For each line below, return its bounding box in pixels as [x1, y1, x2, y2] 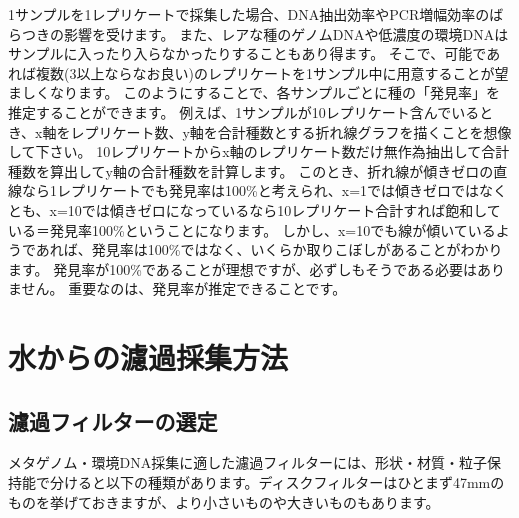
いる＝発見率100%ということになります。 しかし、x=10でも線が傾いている [8, 219, 496, 240]
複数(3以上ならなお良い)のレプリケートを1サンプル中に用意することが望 [35, 62, 509, 83]
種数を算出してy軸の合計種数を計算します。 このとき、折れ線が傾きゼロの [8, 160, 494, 181]
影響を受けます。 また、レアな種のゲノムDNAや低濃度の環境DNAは [63, 23, 509, 44]
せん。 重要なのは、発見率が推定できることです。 [21, 278, 347, 299]
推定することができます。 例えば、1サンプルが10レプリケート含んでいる [8, 101, 480, 122]
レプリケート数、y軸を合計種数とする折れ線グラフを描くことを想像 [70, 121, 512, 142]
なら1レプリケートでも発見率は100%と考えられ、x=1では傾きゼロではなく [21, 180, 508, 201]
